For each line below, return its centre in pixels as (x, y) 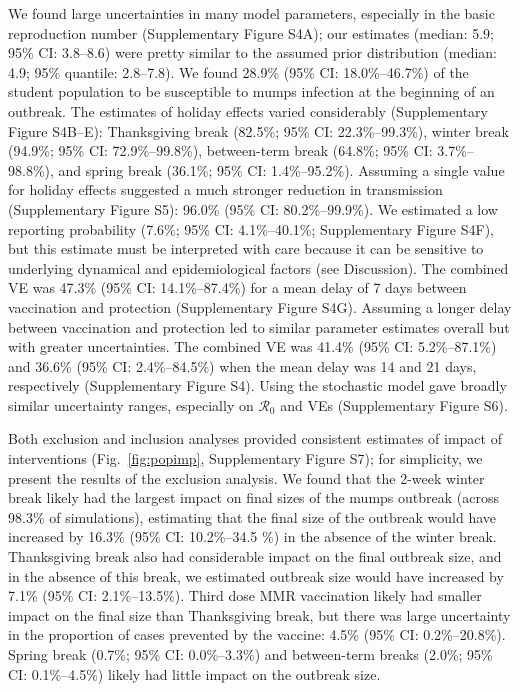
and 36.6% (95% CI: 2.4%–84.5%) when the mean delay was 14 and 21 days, (242, 365)
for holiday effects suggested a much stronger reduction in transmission (225, 189)
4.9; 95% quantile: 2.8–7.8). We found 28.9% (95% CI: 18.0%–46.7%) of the (238, 71)
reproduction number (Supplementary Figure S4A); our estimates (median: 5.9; (251, 32)
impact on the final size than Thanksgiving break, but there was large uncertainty (259, 614)
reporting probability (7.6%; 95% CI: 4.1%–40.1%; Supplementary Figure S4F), (251, 228)
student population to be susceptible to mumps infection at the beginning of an (251, 91)
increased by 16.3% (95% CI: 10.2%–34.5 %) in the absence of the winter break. (252, 536)
